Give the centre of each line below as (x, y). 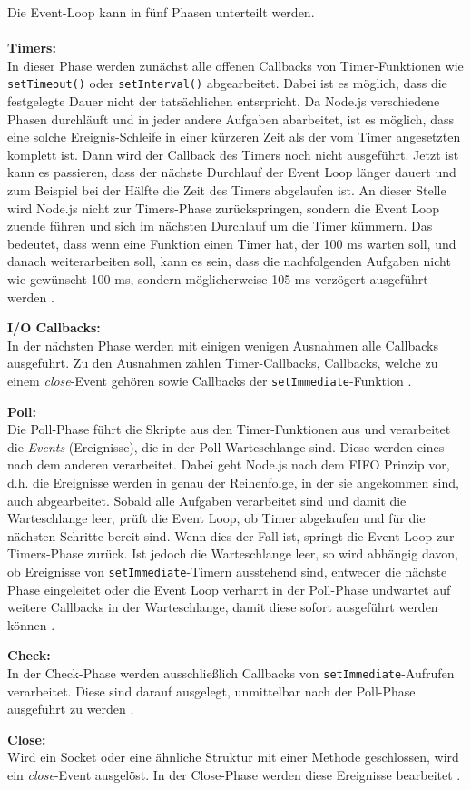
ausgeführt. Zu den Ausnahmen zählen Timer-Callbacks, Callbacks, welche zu (223, 363)
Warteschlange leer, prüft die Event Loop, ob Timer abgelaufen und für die (216, 518)
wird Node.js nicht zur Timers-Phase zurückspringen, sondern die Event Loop (224, 207)
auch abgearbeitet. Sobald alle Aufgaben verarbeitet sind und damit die (207, 500)
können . (31, 624)
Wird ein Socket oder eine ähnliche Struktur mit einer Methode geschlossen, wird (233, 757)
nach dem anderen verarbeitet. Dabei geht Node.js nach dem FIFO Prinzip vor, (229, 464)
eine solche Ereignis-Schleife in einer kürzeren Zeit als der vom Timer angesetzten (234, 137)
